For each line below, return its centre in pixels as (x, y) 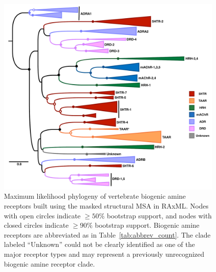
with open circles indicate (42, 215)
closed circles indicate (36, 225)
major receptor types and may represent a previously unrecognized (104, 254)
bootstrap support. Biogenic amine (147, 225)
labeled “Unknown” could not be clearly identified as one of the (100, 244)
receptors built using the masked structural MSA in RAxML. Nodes (106, 205)
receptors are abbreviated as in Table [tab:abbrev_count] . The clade (107, 234)
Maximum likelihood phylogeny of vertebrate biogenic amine (95, 196)
